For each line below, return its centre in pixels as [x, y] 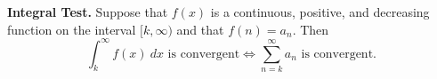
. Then [311, 29]
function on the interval [72, 29]
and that [200, 29]
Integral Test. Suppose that [88, 12]
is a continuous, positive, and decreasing [320, 12]
